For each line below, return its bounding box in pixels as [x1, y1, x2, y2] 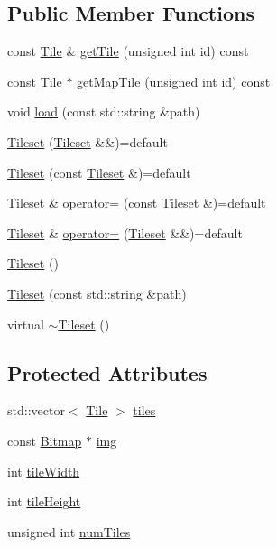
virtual [7, 314, 44, 333]
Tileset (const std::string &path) [7, 283, 187, 302]
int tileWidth [7, 461, 80, 480]
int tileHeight [7, 492, 81, 511]
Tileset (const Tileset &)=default [7, 162, 191, 181]
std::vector [7, 401, 65, 420]
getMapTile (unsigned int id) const [77, 71, 271, 90]
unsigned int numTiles [7, 522, 131, 541]
